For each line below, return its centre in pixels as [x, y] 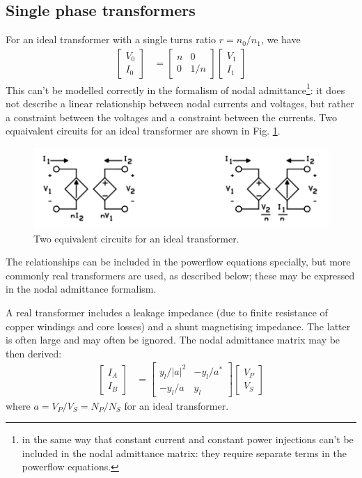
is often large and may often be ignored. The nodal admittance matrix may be [173, 340]
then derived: [34, 353]
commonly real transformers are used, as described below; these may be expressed [180, 275]
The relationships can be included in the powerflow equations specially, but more [178, 262]
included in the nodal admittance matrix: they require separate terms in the [184, 453]
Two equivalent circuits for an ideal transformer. [136, 238]
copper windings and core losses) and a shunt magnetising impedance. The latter [178, 326]
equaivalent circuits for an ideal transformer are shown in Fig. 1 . [143, 131]
